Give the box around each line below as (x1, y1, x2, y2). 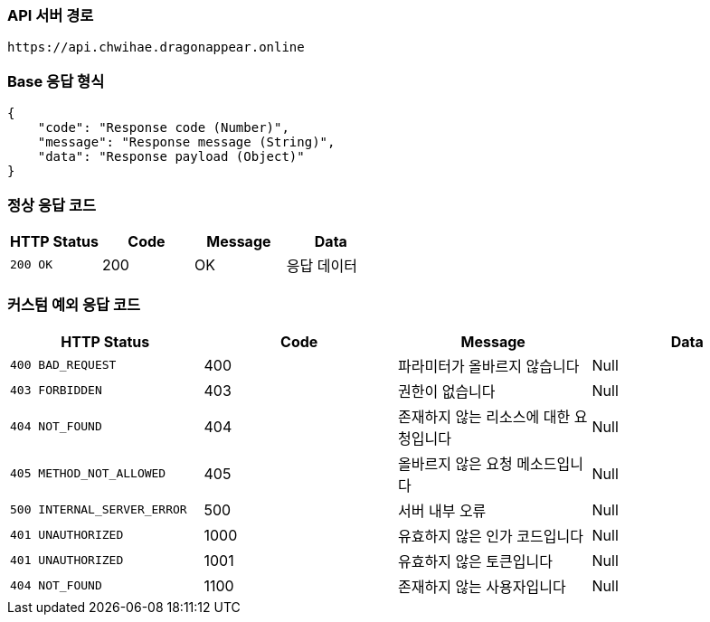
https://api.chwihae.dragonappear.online (7, 40, 305, 55)
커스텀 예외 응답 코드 (7, 296, 141, 315)
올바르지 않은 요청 (398, 454, 513, 473)
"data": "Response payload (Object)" (37, 149, 305, 165)
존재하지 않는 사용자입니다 (398, 577, 566, 596)
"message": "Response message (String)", (37, 135, 336, 150)
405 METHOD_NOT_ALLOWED (10, 466, 166, 481)
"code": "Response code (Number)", (37, 120, 289, 136)
